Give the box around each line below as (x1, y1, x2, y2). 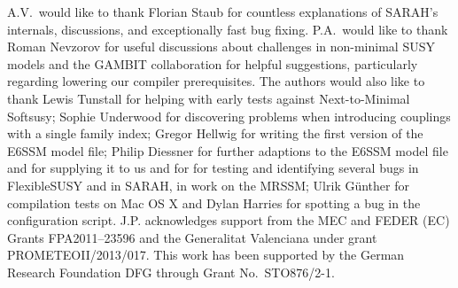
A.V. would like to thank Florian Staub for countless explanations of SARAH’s (7, 3, 439, 20)
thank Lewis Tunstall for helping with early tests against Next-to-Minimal (7, 89, 410, 107)
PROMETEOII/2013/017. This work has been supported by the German (7, 245, 405, 264)
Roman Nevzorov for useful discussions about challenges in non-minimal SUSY (7, 37, 435, 56)
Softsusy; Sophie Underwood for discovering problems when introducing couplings (7, 106, 451, 125)
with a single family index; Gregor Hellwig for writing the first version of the (7, 124, 423, 143)
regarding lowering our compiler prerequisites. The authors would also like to (7, 72, 425, 90)
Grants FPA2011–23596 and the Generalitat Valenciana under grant (7, 228, 377, 246)
